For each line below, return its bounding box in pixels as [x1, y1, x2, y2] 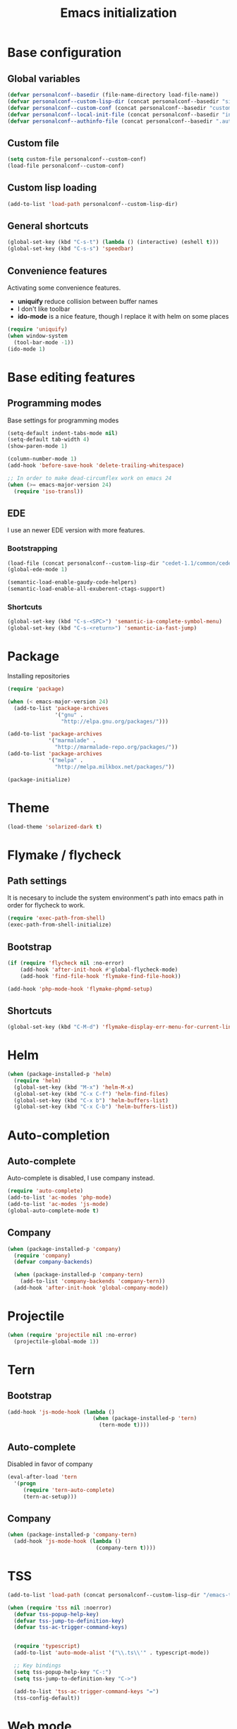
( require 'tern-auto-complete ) [23, 1486, 115, 1493]
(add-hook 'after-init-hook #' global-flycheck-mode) [20, 966, 178, 973]
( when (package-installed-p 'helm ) [7, 1070, 112, 1078]
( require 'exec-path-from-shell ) [7, 915, 106, 922]
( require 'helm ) [13, 1077, 61, 1084]
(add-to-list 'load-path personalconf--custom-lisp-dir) [7, 200, 178, 207]
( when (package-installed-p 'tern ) [92, 1415, 197, 1422]
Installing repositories [7, 672, 71, 680]
